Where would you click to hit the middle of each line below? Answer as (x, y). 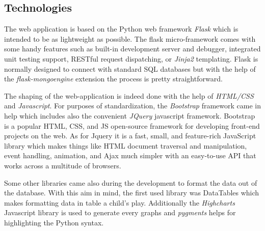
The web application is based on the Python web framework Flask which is (121, 29)
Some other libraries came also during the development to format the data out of (131, 182)
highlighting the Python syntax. (54, 222)
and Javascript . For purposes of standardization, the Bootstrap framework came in (132, 106)
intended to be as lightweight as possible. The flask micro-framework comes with (130, 38)
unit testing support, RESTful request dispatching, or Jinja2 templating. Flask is (131, 58)
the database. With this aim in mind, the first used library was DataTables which (132, 193)
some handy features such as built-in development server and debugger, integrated (132, 49)
